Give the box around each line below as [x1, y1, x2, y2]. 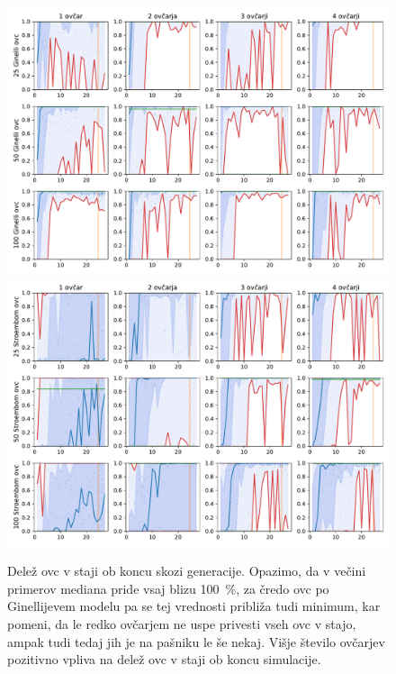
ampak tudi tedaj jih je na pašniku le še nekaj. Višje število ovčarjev [7, 632, 385, 651]
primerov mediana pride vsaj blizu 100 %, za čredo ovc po [7, 578, 329, 597]
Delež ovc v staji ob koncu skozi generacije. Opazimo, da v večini [7, 561, 366, 580]
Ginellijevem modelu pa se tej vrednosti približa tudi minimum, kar [7, 597, 381, 615]
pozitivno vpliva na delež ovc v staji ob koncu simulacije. [7, 650, 321, 669]
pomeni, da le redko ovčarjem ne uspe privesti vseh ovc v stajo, [7, 614, 356, 633]
